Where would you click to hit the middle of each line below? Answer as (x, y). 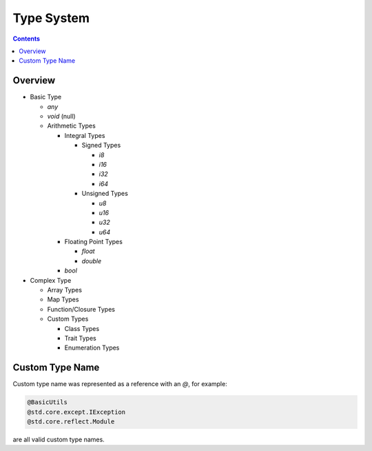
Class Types (82, 328)
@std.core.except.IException (76, 412)
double (92, 261)
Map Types (63, 299)
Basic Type (46, 97)
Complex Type (51, 280)
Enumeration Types (92, 348)
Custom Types (68, 319)
